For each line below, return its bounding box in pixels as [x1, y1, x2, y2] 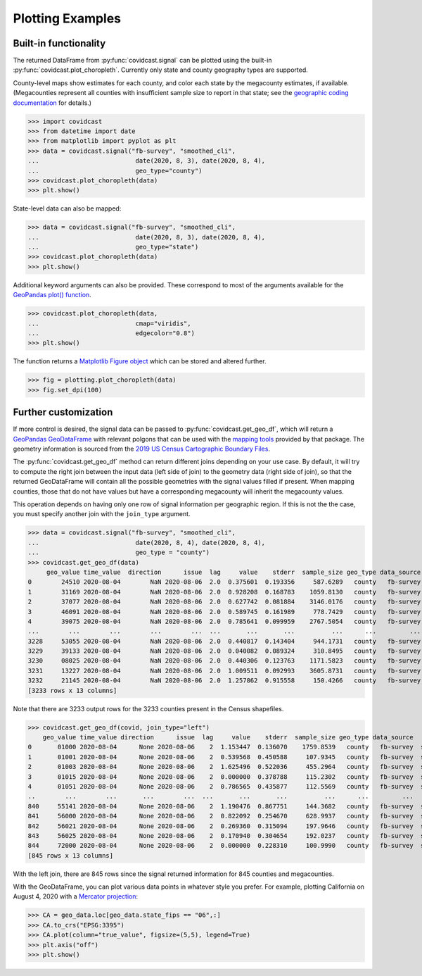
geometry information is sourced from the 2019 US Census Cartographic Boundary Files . [13, 444, 271, 453]
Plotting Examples [13, 11, 122, 26]
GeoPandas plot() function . [13, 291, 91, 299]
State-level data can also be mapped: [13, 204, 122, 213]
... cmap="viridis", [27, 319, 191, 327]
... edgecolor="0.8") [27, 330, 195, 337]
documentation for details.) [13, 99, 91, 107]
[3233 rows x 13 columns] [27, 687, 117, 694]
